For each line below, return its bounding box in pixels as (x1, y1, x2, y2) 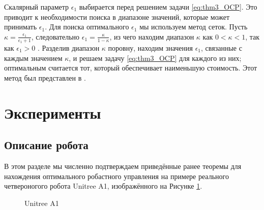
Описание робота (4, 137, 89, 153)
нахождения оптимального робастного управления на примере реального (4, 170, 229, 181)
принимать (4, 21, 37, 32)
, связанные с (201, 43, 242, 53)
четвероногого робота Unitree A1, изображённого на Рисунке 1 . (4, 181, 202, 191)
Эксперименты (4, 102, 101, 123)
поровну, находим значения (108, 43, 193, 53)
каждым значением (4, 52, 63, 63)
